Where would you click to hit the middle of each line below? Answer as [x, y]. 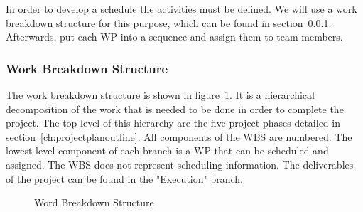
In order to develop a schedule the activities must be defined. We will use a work [181, 9]
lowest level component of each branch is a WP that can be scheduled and [167, 150]
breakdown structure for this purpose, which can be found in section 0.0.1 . [169, 22]
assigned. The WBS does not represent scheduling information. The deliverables [180, 164]
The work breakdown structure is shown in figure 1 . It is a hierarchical [160, 95]
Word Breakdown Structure [94, 202]
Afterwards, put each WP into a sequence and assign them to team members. [174, 37]
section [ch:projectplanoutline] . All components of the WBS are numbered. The [179, 136]
